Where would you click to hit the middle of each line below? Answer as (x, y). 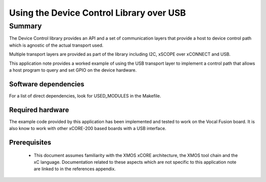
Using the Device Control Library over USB (98, 13)
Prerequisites (30, 142)
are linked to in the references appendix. (75, 169)
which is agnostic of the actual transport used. (56, 45)
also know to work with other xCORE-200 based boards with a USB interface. (88, 129)
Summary (25, 26)
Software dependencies (47, 84)
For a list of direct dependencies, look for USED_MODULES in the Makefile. (85, 96)
